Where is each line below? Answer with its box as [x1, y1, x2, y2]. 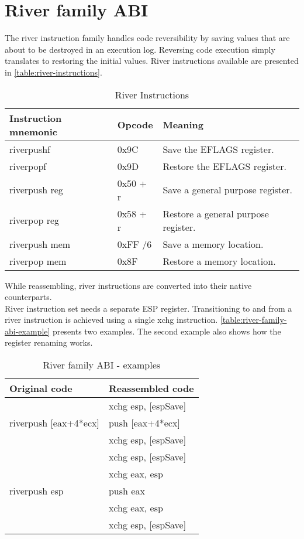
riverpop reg [9, 213, 60, 227]
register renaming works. [5, 336, 93, 349]
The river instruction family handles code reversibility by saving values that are [5, 32, 290, 44]
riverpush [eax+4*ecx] [9, 416, 99, 430]
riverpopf [9, 159, 47, 173]
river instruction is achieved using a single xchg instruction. [5, 313, 218, 326]
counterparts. [5, 291, 52, 303]
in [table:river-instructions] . [5, 66, 102, 78]
